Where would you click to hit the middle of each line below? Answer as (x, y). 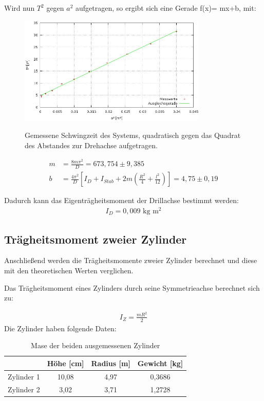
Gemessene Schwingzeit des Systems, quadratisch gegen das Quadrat (133, 135)
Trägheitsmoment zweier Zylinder (96, 239)
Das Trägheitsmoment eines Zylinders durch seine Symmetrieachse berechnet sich (132, 287)
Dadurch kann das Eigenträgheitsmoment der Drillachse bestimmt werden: (121, 200)
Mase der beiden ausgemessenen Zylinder (96, 345)
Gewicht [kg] (160, 363)
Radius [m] (111, 363)
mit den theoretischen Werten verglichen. (69, 270)
